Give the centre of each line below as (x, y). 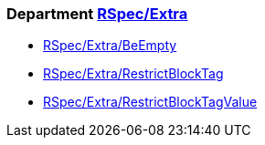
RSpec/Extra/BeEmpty (110, 46)
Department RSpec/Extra (97, 14)
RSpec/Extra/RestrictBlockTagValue (150, 102)
